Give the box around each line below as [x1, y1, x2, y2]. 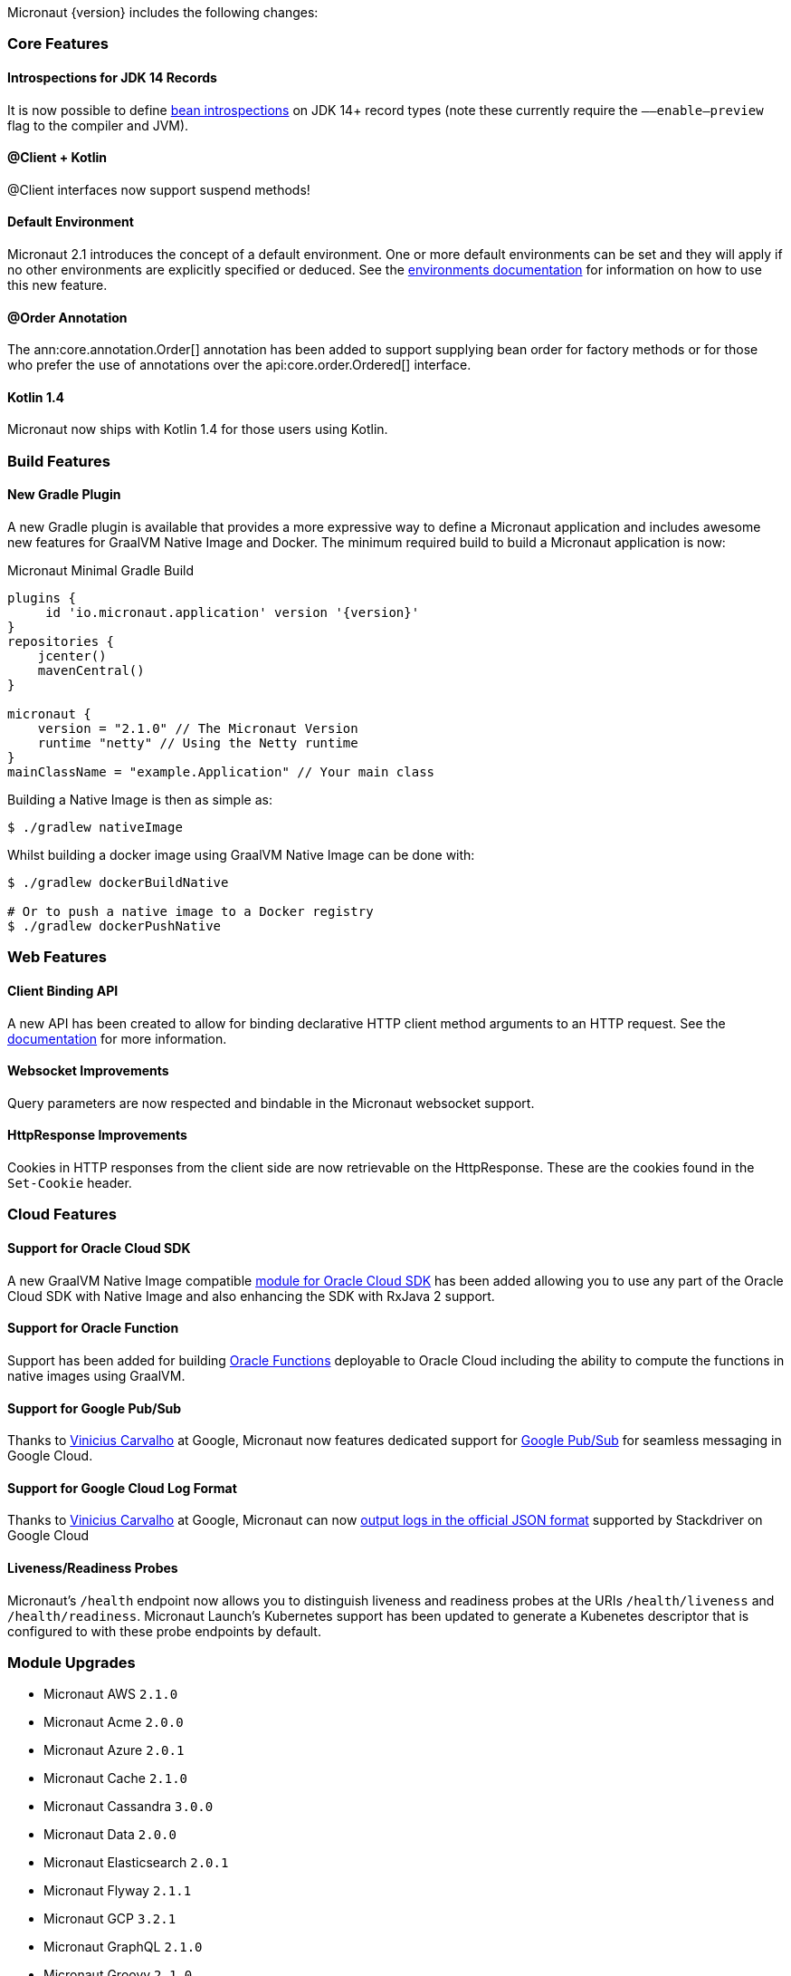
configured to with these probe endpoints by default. [7, 1623, 321, 1639]
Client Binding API [7, 983, 119, 999]
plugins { [7, 591, 76, 606]
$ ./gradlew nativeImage [7, 820, 183, 835]
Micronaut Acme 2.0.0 [43, 1714, 184, 1730]
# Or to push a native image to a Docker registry [7, 904, 374, 920]
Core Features [7, 34, 109, 53]
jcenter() [37, 649, 107, 664]
